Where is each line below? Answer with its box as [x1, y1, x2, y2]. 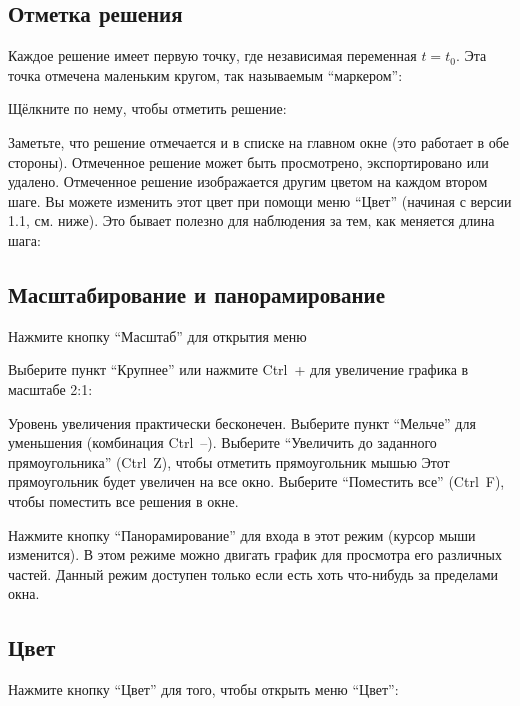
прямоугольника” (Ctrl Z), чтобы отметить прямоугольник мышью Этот [8, 451, 450, 472]
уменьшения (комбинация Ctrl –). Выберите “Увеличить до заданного [8, 432, 437, 453]
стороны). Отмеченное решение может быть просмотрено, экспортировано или [8, 151, 489, 172]
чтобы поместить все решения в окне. [8, 490, 239, 511]
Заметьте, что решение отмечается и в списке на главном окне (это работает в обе [8, 131, 510, 152]
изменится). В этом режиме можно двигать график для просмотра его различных [8, 544, 502, 565]
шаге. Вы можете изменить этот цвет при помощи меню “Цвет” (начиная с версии [8, 190, 512, 211]
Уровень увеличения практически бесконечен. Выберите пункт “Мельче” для [8, 412, 476, 433]
